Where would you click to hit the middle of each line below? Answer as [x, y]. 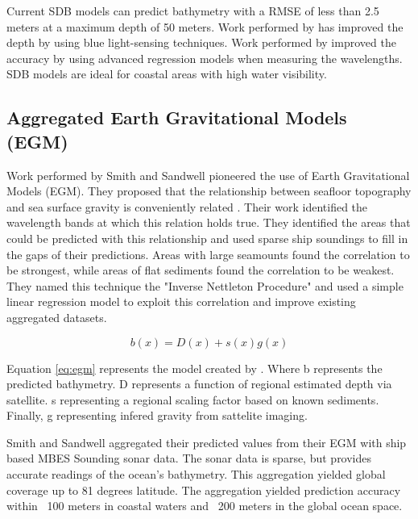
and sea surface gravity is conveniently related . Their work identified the [187, 206]
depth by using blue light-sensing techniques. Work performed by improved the [201, 42]
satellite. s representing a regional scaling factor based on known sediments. [193, 399]
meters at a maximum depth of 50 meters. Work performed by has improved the [205, 26]
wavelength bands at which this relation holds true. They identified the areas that [209, 222]
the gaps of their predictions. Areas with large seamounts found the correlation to [208, 254]
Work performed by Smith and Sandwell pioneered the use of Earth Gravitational [208, 175]
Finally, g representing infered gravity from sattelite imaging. [157, 415]
